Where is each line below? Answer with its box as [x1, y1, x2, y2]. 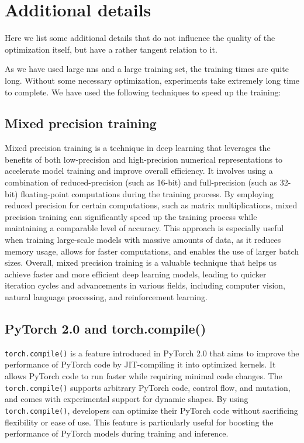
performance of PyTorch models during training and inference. [5, 427, 229, 439]
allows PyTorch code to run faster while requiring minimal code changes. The [5, 370, 282, 382]
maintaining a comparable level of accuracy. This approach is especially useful [5, 222, 284, 234]
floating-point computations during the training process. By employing [20, 187, 274, 200]
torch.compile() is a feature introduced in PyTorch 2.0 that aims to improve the [5, 346, 299, 359]
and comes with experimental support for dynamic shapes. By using [5, 393, 248, 405]
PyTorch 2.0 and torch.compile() [5, 320, 206, 337]
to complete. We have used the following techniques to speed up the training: [5, 85, 281, 98]
